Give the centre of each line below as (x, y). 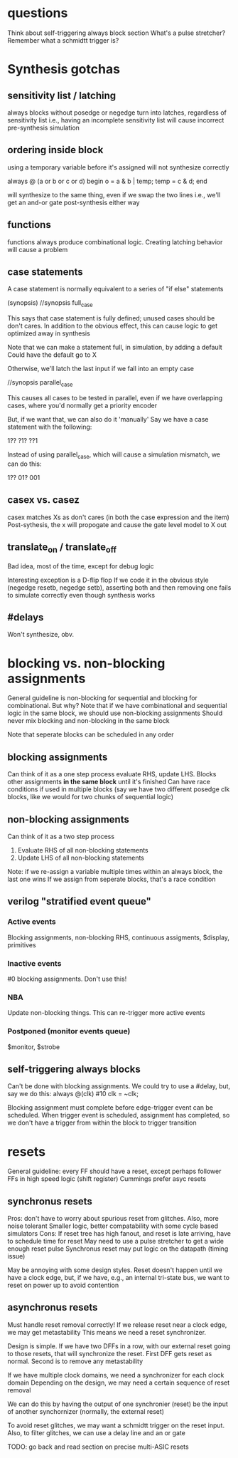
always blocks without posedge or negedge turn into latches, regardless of (117, 113)
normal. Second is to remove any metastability (75, 1361)
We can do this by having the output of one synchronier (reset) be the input (118, 1404)
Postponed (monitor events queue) (69, 1031)
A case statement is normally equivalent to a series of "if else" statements (115, 289)
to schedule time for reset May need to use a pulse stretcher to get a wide (115, 1241)
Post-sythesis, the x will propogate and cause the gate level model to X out (117, 524)
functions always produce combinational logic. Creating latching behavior (115, 242)
